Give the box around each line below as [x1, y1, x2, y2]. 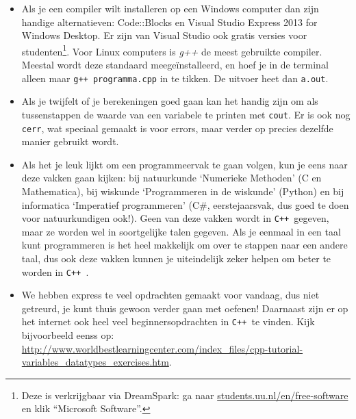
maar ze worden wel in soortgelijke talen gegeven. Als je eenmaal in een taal [21, 224, 341, 238]
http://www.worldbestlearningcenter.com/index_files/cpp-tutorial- [21, 341, 303, 355]
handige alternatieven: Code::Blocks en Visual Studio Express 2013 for [21, 14, 318, 29]
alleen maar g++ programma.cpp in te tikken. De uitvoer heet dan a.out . [21, 71, 329, 85]
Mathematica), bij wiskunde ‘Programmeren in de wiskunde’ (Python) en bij [21, 183, 344, 198]
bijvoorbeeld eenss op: [21, 328, 114, 342]
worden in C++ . [21, 264, 89, 279]
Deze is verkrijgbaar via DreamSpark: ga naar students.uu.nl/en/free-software [21, 388, 348, 402]
